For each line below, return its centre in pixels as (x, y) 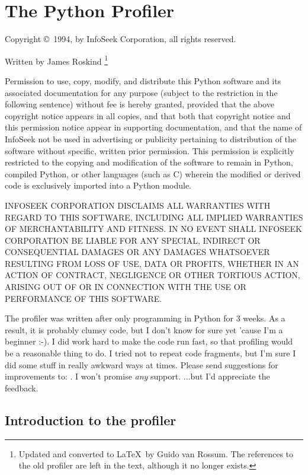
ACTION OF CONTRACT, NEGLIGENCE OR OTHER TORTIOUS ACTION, (153, 275)
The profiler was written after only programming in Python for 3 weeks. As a (145, 318)
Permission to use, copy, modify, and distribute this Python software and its (143, 80)
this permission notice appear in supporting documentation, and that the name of (153, 127)
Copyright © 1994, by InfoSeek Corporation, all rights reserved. (121, 39)
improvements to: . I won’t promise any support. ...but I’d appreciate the (137, 376)
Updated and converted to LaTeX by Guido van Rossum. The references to (156, 453)
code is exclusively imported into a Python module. (98, 185)
